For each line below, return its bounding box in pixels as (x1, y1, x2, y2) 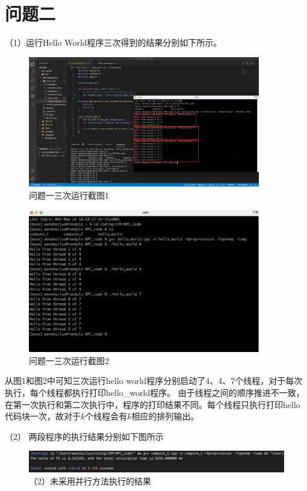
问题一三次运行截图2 (29, 354, 109, 366)
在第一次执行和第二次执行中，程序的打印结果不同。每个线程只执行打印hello (5, 398, 300, 410)
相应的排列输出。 (131, 410, 199, 422)
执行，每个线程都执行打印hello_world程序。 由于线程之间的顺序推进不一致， (5, 386, 305, 399)
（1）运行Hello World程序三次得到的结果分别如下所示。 (5, 36, 222, 49)
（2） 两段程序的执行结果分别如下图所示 (5, 430, 164, 442)
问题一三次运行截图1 (29, 189, 109, 202)
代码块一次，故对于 (5, 410, 81, 422)
